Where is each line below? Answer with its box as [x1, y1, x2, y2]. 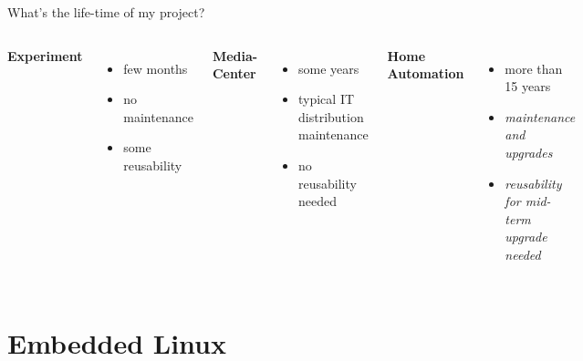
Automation [387, 64, 464, 83]
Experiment [7, 46, 83, 65]
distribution [298, 107, 364, 126]
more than [505, 58, 563, 77]
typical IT [298, 89, 355, 108]
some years [298, 58, 359, 77]
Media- [212, 46, 258, 65]
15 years [505, 77, 551, 96]
